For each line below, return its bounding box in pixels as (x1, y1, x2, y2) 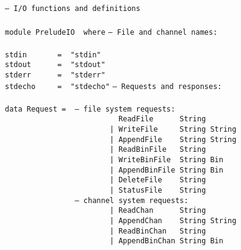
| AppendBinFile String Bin (109, 165, 223, 174)
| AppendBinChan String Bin (109, 237, 223, 246)
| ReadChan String (109, 206, 206, 215)
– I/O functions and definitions (5, 4, 140, 13)
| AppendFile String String (109, 135, 237, 144)
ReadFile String (118, 115, 206, 124)
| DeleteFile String (109, 176, 206, 185)
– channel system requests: (74, 196, 189, 205)
